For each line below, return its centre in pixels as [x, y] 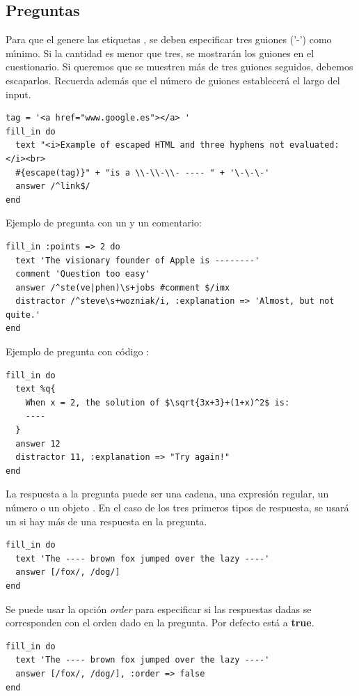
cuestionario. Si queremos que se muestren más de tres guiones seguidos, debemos [179, 67]
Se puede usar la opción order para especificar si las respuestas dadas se [159, 609]
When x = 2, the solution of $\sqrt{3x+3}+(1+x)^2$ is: [158, 402]
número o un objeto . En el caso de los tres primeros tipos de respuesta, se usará [177, 508]
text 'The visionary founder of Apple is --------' [138, 260]
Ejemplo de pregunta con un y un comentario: [104, 223]
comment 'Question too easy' [83, 274]
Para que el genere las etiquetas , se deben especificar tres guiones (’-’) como [169, 39]
